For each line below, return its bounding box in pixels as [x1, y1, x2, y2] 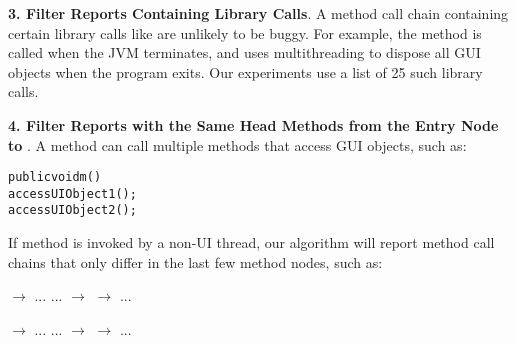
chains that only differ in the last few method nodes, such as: [8, 251, 383, 272]
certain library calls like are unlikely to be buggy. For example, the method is [8, 22, 482, 43]
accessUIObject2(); [8, 203, 137, 218]
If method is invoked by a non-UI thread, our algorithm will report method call [8, 232, 495, 253]
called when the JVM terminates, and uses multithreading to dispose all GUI [8, 42, 481, 63]
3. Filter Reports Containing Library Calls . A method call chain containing [8, 3, 509, 23]
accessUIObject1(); [8, 186, 137, 201]
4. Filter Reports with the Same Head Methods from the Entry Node [8, 114, 499, 135]
